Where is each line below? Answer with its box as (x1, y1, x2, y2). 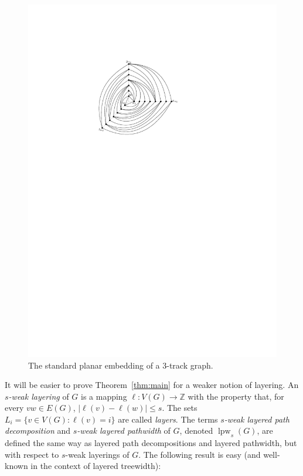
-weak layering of (8, 390, 69, 402)
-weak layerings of (65, 448, 130, 460)
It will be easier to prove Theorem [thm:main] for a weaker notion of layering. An (5, 379, 299, 391)
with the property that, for (188, 390, 284, 402)
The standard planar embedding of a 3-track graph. (28, 359, 213, 371)
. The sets (162, 401, 198, 414)
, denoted (179, 424, 213, 437)
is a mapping (81, 390, 127, 402)
